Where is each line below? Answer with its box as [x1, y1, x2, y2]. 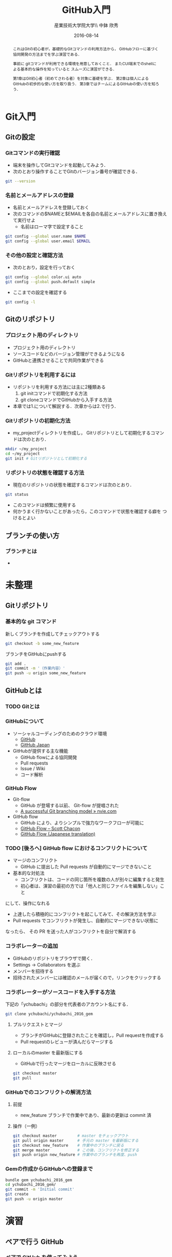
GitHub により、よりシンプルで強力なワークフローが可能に [20, 820, 144, 826]
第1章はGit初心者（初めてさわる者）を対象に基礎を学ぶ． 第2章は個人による [12, 75, 149, 81]
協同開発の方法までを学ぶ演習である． [12, 51, 82, 57]
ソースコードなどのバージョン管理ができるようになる [12, 350, 125, 357]
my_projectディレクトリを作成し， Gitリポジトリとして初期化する [12, 430, 151, 436]
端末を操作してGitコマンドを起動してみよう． [12, 162, 109, 168]
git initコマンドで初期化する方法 [20, 390, 88, 397]
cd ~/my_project [5, 451, 40, 457]
